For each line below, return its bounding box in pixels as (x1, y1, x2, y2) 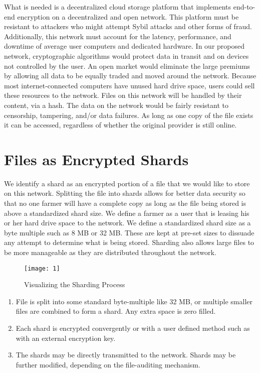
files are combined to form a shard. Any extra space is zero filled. (16, 306, 216, 316)
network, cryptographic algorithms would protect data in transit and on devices (4, 50, 249, 61)
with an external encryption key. (16, 332, 116, 343)
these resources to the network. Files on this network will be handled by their (4, 90, 242, 100)
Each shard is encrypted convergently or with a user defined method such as (16, 323, 250, 333)
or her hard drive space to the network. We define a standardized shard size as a (4, 217, 251, 228)
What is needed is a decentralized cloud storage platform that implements (4, 2, 231, 12)
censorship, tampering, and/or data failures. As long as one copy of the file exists (4, 109, 253, 120)
